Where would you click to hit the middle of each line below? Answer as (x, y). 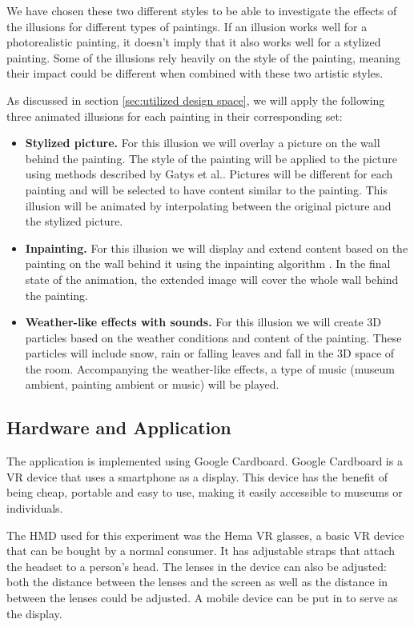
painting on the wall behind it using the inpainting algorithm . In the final (208, 264)
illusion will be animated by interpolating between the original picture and (208, 205)
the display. (34, 613)
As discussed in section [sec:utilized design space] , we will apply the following (196, 100)
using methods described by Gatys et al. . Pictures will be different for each (209, 174)
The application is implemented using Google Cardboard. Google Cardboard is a (205, 461)
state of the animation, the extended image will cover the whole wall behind (212, 279)
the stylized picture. (74, 221)
